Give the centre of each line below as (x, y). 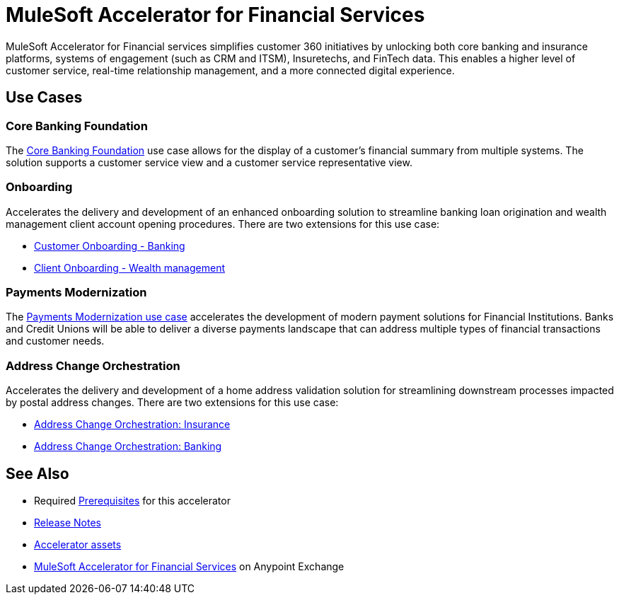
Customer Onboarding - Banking (110, 246)
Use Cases (44, 98)
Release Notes (68, 523)
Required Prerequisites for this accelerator (132, 501)
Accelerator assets (78, 545)
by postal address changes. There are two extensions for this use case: (172, 403)
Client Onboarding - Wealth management (129, 267)
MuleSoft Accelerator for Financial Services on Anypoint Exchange (189, 567)
